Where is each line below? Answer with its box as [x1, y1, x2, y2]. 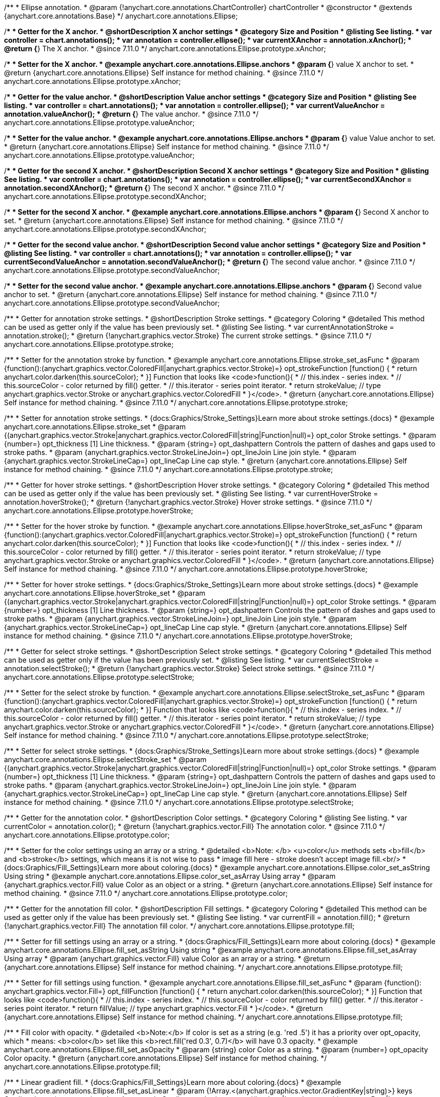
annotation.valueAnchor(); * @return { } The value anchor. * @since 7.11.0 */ [4, 110, 258, 118]
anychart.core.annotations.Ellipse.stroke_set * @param [4, 422, 186, 431]
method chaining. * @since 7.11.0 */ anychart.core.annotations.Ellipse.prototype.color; [4, 889, 288, 897]
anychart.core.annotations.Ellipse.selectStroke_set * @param [4, 755, 207, 764]
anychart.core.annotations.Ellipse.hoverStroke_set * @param [4, 589, 206, 597]
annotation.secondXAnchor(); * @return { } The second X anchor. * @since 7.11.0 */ [4, 184, 284, 192]
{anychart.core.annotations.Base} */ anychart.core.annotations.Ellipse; [4, 12, 238, 20]
